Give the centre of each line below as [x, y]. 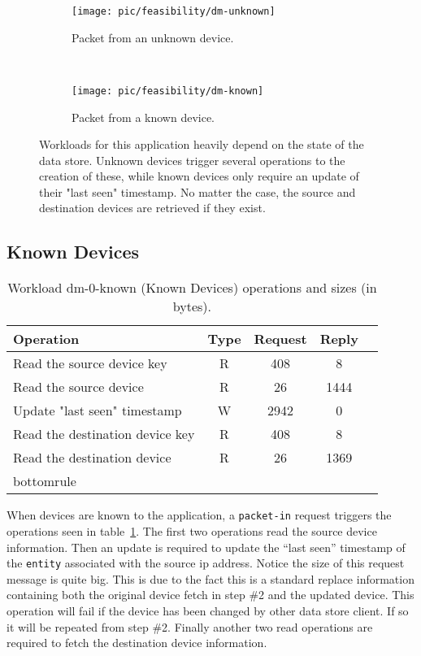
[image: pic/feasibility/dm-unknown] [174, 11]
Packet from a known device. [143, 117]
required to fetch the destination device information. [137, 643]
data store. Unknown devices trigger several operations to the [192, 160]
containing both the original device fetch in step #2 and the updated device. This [210, 595]
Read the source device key [90, 363]
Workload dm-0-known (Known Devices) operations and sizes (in [192, 288]
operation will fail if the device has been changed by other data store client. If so [208, 610]
